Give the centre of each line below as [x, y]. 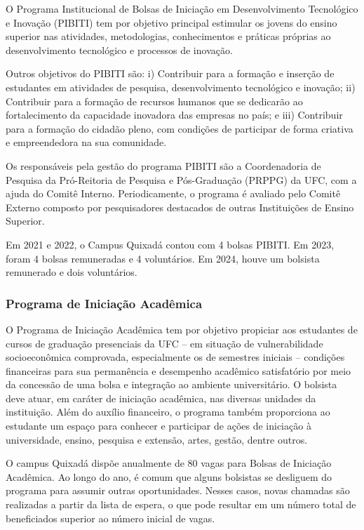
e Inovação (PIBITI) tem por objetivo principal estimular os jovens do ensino [171, 22]
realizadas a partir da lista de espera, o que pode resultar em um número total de [181, 504]
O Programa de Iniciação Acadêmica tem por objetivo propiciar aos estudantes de [182, 329]
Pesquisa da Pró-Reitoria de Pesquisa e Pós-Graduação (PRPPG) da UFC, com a [181, 179]
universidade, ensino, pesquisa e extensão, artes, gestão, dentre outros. [157, 439]
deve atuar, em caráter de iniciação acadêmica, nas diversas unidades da [161, 398]
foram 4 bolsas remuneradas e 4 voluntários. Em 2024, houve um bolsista [163, 258]
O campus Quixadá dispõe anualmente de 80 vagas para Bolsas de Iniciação [169, 463]
